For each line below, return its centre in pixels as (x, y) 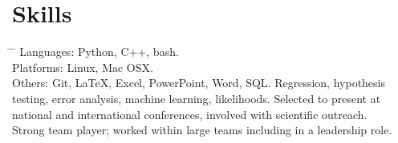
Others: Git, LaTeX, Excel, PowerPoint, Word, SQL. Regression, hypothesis (199, 83)
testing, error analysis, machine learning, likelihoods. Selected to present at (197, 98)
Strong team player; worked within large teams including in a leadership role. (202, 130)
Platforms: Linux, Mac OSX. (83, 67)
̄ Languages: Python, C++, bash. (95, 52)
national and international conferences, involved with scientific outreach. (190, 114)
